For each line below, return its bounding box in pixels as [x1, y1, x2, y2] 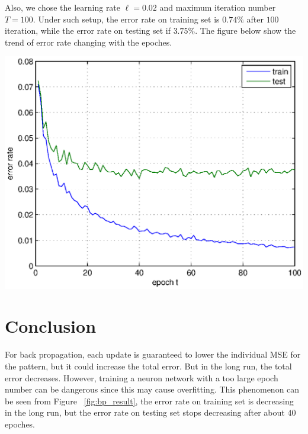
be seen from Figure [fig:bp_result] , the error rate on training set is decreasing [5, 394, 294, 407]
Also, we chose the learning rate [5, 1, 121, 13]
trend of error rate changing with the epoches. [5, 36, 172, 48]
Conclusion [5, 314, 97, 338]
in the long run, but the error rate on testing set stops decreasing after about [5, 406, 285, 419]
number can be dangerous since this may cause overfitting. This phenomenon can [5, 383, 300, 396]
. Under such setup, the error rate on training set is [33, 12, 220, 25]
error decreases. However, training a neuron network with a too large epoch [5, 371, 278, 384]
